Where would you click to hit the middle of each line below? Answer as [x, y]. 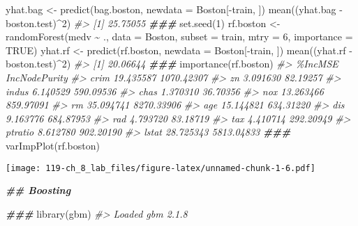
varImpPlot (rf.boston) [53, 145]
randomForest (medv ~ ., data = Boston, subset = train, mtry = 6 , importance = [179, 37]
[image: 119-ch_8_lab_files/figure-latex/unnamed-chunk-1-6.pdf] [161, 168]
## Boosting [38, 190]
